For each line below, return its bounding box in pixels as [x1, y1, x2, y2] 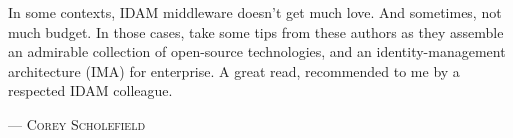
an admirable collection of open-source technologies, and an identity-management [8, 41, 506, 62]
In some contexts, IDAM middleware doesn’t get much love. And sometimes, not [8, 2, 502, 22]
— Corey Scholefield [8, 113, 146, 134]
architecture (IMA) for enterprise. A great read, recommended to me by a [8, 60, 460, 81]
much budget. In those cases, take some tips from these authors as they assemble [8, 21, 504, 42]
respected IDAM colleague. [8, 80, 173, 101]
